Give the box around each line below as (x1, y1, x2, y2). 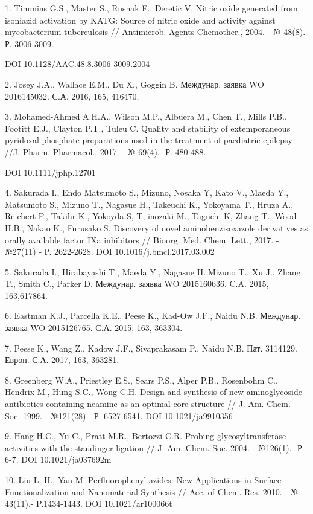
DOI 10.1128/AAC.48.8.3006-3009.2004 (5, 57, 150, 70)
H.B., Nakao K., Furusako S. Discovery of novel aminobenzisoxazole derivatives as (5, 221, 308, 234)
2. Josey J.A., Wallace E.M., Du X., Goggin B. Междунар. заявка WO (5, 77, 264, 90)
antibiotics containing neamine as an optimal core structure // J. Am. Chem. (5, 397, 291, 410)
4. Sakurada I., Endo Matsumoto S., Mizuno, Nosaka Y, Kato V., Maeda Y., (5, 186, 289, 199)
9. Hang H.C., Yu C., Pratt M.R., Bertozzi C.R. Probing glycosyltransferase (5, 429, 286, 442)
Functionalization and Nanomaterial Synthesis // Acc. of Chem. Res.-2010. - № (5, 485, 299, 498)
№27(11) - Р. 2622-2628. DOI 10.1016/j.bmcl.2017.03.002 (5, 245, 215, 258)
